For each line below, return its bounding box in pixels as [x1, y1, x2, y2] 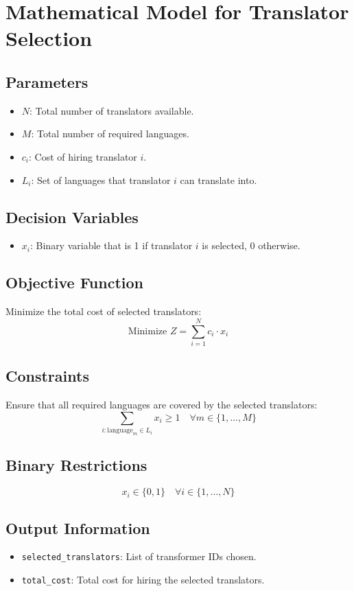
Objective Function [5, 272, 144, 293]
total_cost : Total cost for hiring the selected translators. [21, 572, 265, 586]
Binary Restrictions [5, 454, 147, 476]
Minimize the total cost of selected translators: [5, 304, 202, 318]
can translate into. [180, 172, 257, 187]
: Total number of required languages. [31, 126, 189, 141]
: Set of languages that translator [31, 172, 171, 187]
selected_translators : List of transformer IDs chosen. [21, 549, 257, 564]
